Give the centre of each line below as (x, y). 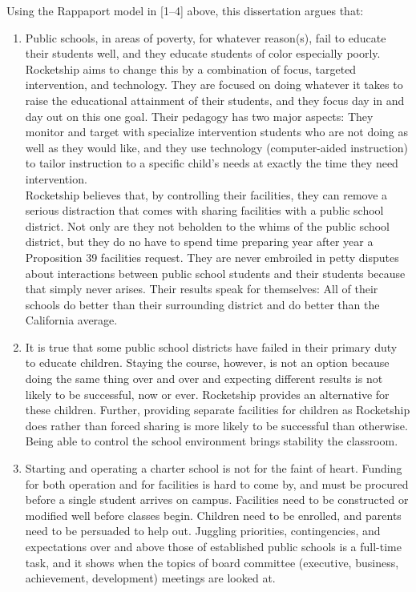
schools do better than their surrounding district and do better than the (202, 304)
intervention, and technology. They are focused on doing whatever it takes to (214, 85)
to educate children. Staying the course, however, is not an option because (207, 362)
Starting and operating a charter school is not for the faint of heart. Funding (214, 468)
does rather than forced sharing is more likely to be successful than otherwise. (216, 425)
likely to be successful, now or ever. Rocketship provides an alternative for (207, 394)
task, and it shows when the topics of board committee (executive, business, (212, 562)
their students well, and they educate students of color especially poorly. (203, 53)
